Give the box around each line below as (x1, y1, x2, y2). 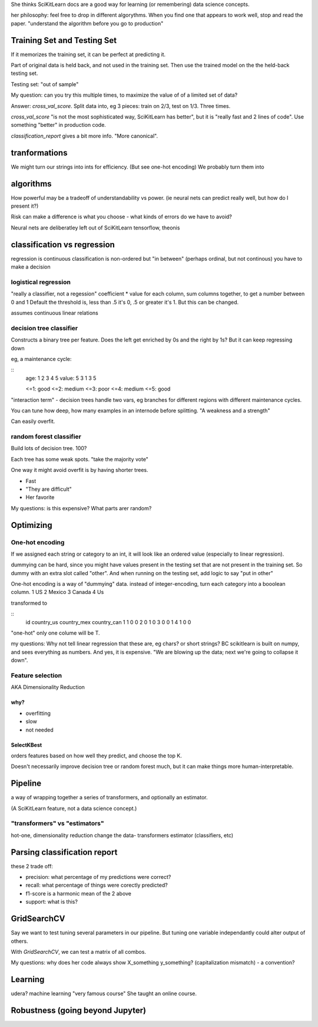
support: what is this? (25, 898, 78, 905)
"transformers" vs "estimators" (11, 819, 104, 828)
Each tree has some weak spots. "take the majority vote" (11, 455, 148, 462)
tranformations (11, 147, 68, 158)
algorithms (11, 179, 52, 189)
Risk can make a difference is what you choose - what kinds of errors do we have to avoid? (11, 213, 233, 221)
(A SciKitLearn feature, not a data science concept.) (11, 805, 137, 812)
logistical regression (11, 278, 71, 286)
